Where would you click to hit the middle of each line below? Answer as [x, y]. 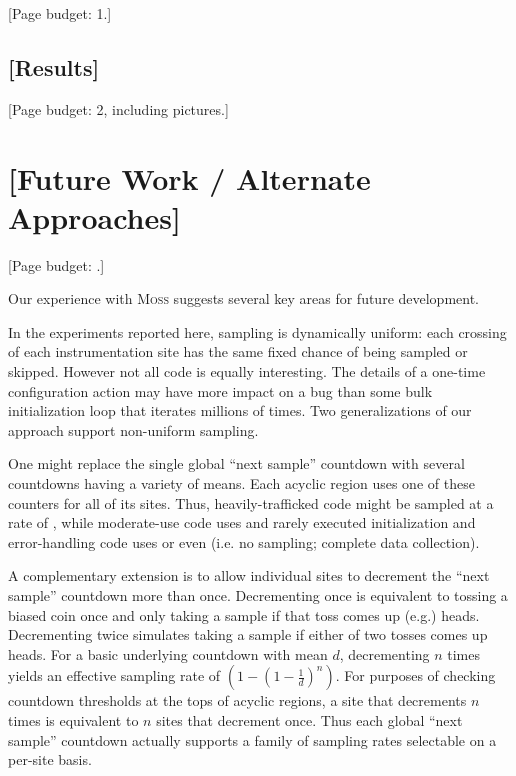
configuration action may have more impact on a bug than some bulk [220, 390]
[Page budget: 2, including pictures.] [118, 108]
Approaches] [94, 216]
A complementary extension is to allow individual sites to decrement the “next [249, 575]
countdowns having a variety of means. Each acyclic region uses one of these [241, 483]
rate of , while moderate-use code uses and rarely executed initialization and [242, 522]
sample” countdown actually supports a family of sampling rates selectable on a [252, 739]
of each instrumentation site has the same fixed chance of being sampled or [238, 351]
